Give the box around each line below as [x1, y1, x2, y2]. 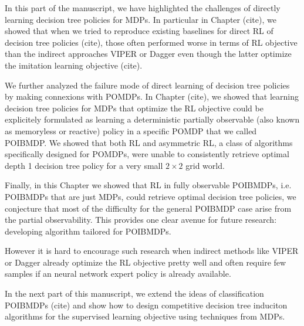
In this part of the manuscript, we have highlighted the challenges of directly [5, 2, 281, 13]
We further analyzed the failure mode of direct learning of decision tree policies [5, 79, 290, 91]
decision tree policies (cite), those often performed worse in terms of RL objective [5, 36, 298, 48]
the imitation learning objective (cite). [5, 59, 143, 71]
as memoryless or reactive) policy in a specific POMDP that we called [5, 124, 257, 137]
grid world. [185, 159, 225, 171]
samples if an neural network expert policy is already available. [5, 267, 231, 280]
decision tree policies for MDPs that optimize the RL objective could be [5, 101, 264, 114]
